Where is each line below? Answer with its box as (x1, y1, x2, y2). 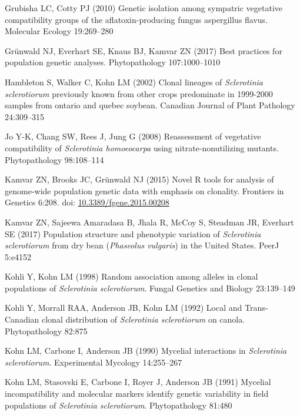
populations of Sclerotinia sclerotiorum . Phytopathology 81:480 (5, 399, 232, 411)
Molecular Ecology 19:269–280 (5, 25, 114, 37)
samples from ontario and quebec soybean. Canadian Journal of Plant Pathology (5, 99, 295, 111)
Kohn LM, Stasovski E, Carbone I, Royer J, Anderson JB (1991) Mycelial (5, 376, 271, 388)
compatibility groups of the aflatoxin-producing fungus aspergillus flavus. (5, 13, 268, 25)
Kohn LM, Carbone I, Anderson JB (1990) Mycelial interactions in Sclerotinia (5, 344, 287, 357)
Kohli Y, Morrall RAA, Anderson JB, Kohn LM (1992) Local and (5, 301, 242, 314)
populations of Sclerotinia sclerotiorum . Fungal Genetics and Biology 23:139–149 (5, 281, 295, 294)
